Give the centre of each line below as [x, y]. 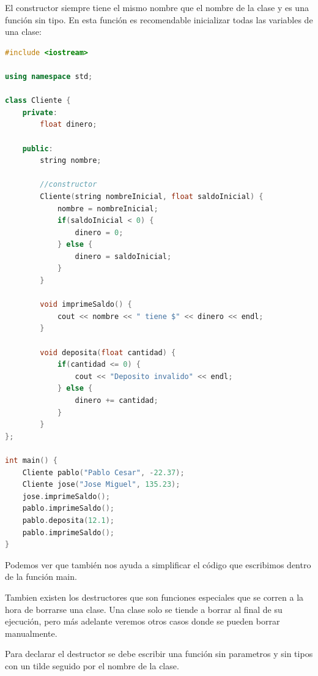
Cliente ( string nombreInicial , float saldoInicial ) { [152, 196]
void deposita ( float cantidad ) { [108, 352]
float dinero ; [68, 125]
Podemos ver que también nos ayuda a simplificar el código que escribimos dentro [158, 564]
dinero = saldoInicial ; [123, 256]
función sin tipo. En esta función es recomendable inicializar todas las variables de [159, 19]
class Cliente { [38, 101]
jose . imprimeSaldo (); [66, 496]
